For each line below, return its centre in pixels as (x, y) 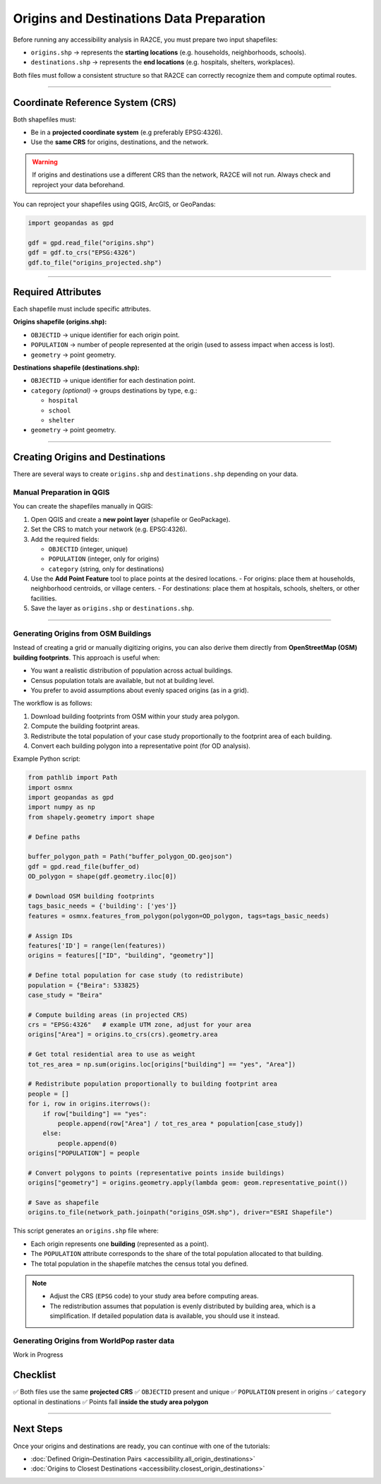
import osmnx (50, 787)
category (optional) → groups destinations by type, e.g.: (114, 390)
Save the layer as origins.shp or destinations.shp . (112, 608)
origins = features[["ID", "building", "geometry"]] (121, 956)
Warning (45, 162)
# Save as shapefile (63, 1203)
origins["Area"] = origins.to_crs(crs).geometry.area (123, 1034)
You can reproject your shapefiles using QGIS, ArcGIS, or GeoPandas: (114, 204)
